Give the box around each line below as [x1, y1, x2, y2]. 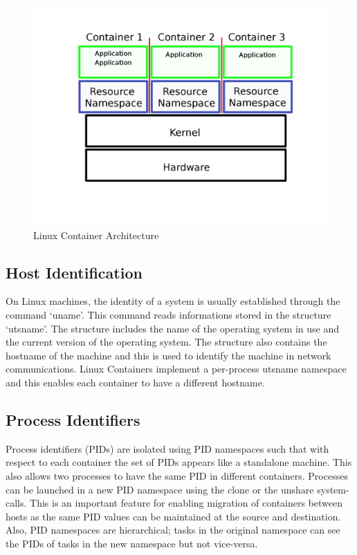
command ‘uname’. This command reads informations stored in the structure [6, 307, 331, 321]
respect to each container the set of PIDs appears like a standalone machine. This [6, 455, 352, 469]
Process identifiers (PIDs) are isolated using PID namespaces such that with [6, 441, 329, 455]
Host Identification [6, 261, 143, 283]
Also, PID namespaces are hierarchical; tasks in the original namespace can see [6, 523, 340, 537]
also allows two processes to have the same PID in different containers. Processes [6, 468, 348, 482]
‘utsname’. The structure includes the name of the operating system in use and [6, 321, 340, 335]
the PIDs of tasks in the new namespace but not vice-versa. [6, 536, 258, 550]
